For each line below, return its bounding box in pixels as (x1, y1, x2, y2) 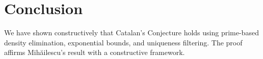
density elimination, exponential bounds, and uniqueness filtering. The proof (4, 37, 243, 47)
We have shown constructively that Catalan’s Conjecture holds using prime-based (4, 27, 259, 38)
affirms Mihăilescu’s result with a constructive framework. (4, 47, 185, 57)
